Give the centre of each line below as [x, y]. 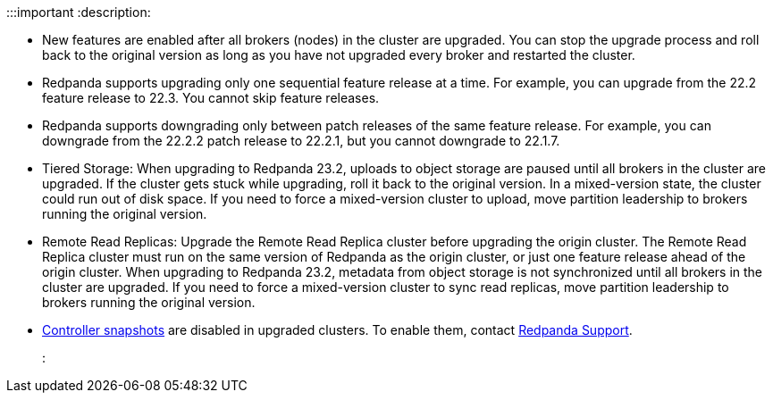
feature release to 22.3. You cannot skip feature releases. [211, 98]
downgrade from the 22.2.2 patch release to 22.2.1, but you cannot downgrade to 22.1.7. [301, 141]
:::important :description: [79, 12]
